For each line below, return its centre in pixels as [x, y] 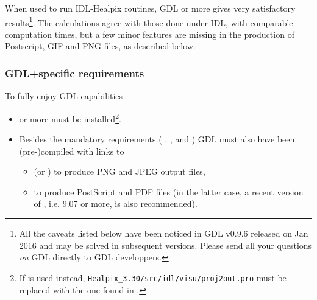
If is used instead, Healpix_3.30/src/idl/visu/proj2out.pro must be [153, 277]
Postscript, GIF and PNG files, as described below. [100, 46]
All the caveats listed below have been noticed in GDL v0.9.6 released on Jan [164, 233]
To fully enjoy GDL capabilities [64, 96]
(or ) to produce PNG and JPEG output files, [119, 171]
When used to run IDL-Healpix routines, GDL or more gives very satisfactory [150, 8]
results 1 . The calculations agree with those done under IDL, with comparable [149, 21]
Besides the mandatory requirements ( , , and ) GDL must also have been [157, 139]
